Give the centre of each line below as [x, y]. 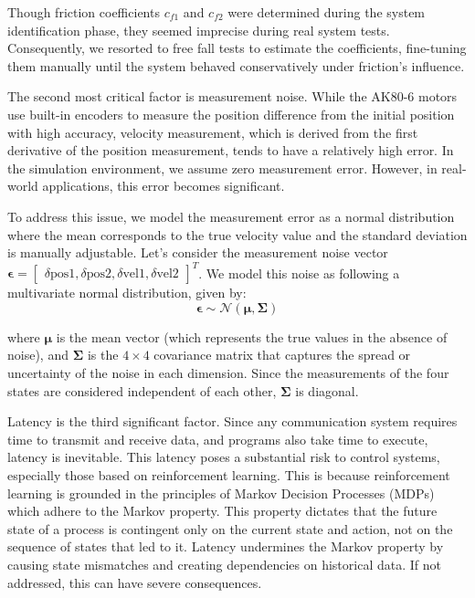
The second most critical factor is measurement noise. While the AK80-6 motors [232, 96]
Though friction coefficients [84, 12]
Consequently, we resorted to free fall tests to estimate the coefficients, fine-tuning [237, 48]
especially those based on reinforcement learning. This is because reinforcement [229, 474]
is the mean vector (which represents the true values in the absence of [252, 336]
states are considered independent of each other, [142, 390]
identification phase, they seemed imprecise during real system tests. [199, 30]
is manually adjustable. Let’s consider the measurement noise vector [198, 252]
